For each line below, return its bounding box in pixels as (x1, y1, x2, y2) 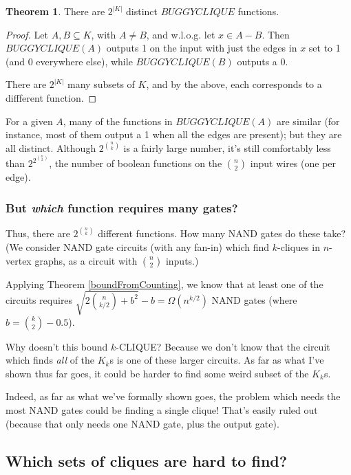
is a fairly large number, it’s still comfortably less (123, 141, 331, 155)
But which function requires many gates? (6, 199, 238, 216)
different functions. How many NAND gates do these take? (98, 226, 346, 241)
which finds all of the (6, 353, 95, 367)
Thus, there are (6, 226, 70, 241)
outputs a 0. (237, 54, 288, 68)
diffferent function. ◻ (6, 90, 97, 104)
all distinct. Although (6, 141, 96, 155)
